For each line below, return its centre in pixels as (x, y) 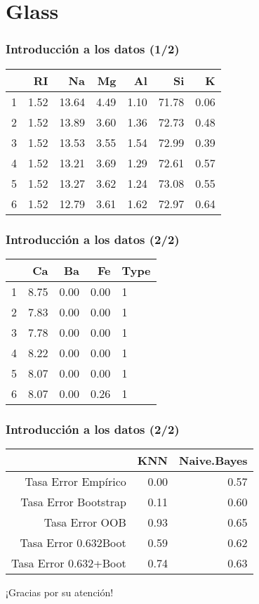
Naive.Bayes (213, 461)
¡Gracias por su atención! (60, 592)
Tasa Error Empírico (75, 482)
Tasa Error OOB (85, 522)
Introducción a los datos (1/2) (93, 49)
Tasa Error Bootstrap (73, 502)
